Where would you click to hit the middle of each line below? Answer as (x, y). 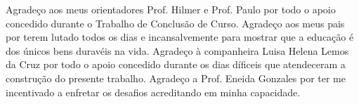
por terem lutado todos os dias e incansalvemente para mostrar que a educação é (180, 37)
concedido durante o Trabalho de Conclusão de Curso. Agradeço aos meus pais (175, 23)
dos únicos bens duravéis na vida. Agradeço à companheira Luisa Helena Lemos (177, 50)
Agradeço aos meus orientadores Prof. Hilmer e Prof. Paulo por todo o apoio (171, 9)
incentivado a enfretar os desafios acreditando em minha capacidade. (153, 92)
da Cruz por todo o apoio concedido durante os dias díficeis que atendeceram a (176, 64)
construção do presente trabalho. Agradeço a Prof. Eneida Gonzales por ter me (176, 78)
